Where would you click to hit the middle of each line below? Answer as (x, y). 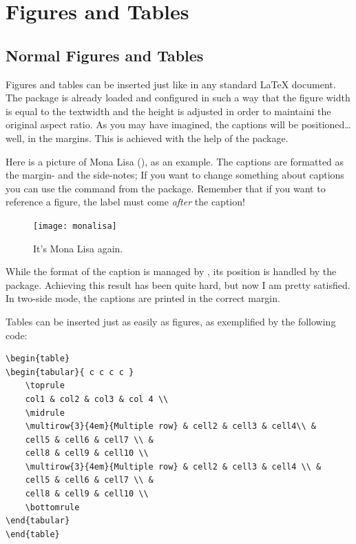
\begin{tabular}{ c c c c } (70, 372)
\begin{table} (38, 359)
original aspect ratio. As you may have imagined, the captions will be (152, 124)
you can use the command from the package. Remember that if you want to (166, 188)
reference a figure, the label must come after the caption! (125, 202)
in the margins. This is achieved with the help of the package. (158, 138)
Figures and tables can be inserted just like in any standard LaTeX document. (171, 84)
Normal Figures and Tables (105, 55)
